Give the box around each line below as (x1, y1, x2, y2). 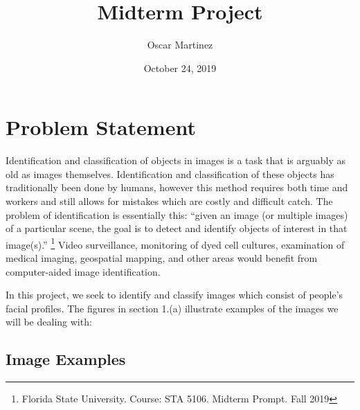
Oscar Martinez (147, 37, 213, 52)
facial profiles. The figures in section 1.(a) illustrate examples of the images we (6, 301, 339, 315)
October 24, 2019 (143, 60, 217, 75)
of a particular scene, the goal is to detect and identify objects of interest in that (6, 221, 348, 235)
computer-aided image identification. (6, 264, 161, 278)
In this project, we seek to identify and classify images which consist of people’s (6, 287, 343, 302)
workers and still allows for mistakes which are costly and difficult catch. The (6, 194, 333, 208)
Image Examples (6, 348, 126, 370)
